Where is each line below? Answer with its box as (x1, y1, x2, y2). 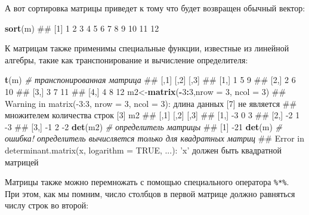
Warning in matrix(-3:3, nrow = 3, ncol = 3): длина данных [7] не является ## (5, 97, 297, 109)
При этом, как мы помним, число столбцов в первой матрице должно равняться (5, 187, 295, 199)
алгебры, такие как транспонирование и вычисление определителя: (5, 53, 248, 66)
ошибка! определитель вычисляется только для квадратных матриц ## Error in (5, 132, 304, 145)
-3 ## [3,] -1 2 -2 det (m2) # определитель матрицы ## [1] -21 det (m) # (5, 120, 283, 133)
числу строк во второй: (5, 199, 89, 211)
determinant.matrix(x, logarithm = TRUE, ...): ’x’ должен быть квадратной (5, 143, 282, 156)
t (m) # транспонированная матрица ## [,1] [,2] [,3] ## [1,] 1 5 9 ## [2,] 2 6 (5, 73, 296, 86)
